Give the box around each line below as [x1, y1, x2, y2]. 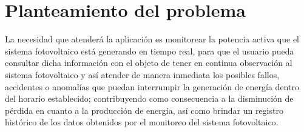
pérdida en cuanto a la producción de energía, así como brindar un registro [5, 104, 283, 116]
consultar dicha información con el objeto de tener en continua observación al [5, 56, 292, 69]
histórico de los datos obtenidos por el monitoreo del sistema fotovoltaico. [5, 116, 279, 128]
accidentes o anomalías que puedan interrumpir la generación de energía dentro [5, 80, 299, 93]
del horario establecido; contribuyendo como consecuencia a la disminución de [5, 92, 294, 105]
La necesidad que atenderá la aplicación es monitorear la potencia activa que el [5, 33, 299, 45]
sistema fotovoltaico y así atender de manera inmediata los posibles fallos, [5, 68, 280, 81]
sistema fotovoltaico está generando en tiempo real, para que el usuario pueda [5, 44, 294, 57]
